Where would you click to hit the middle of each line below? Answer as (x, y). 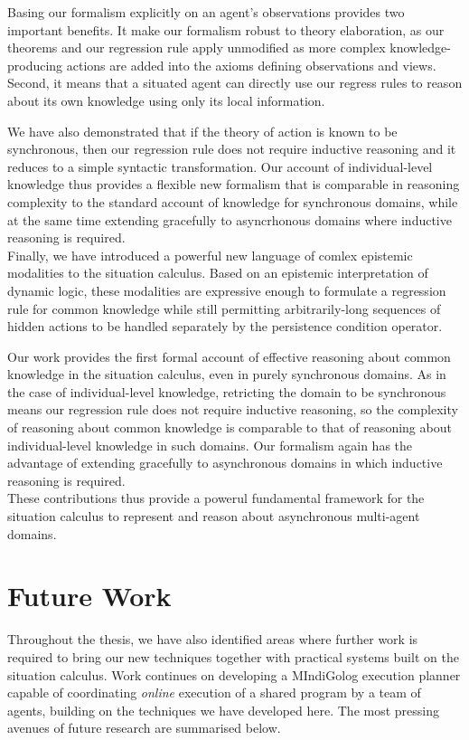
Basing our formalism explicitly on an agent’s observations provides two (206, 12)
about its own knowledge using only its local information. (166, 100)
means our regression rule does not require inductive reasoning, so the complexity (233, 409)
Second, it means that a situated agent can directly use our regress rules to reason (235, 83)
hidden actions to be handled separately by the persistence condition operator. (225, 326)
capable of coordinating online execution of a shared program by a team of (214, 693)
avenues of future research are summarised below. (144, 728)
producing (35, 65)
